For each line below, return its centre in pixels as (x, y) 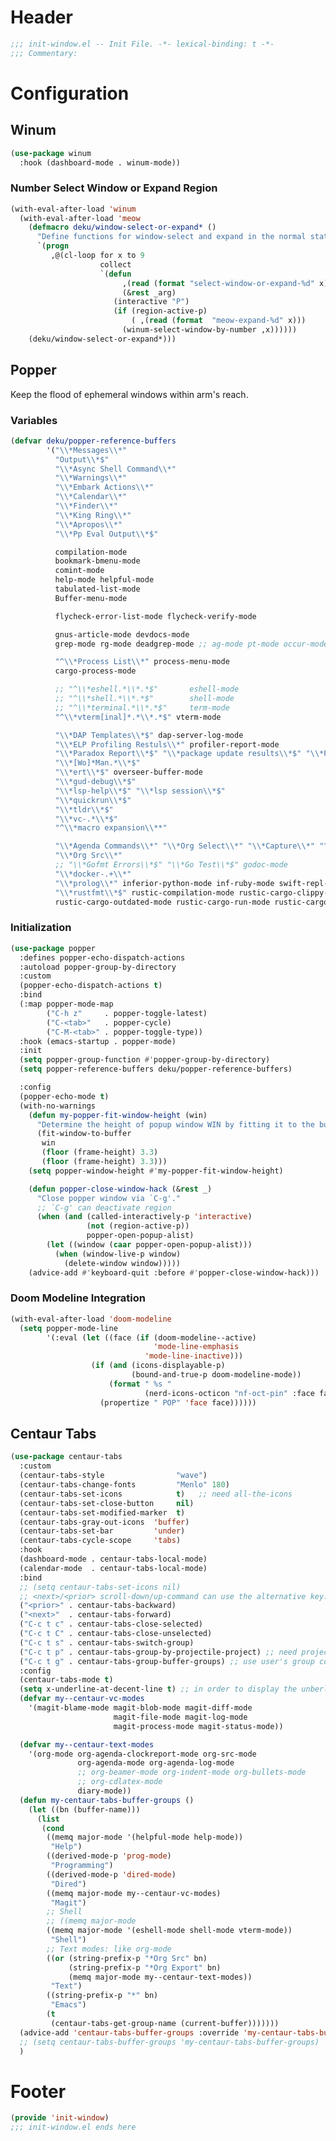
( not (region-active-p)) (138, 1226)
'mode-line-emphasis (196, 1347)
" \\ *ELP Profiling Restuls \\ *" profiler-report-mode (167, 744)
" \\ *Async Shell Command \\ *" (115, 469)
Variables (34, 420)
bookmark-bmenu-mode (97, 561)
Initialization (41, 928)
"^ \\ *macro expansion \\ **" (111, 828)
